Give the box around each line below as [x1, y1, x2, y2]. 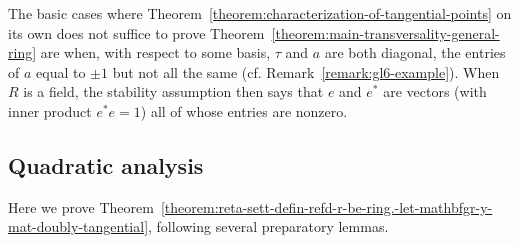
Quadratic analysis [8, 149, 204, 180]
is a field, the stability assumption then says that [23, 81, 324, 102]
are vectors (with [383, 81, 487, 102]
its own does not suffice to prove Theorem [8, 22, 265, 43]
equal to [36, 61, 86, 82]
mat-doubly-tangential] [8, 216, 149, 237]
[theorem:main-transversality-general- [271, 22, 500, 43]
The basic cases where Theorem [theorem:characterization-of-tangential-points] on [8, 3, 512, 23]
